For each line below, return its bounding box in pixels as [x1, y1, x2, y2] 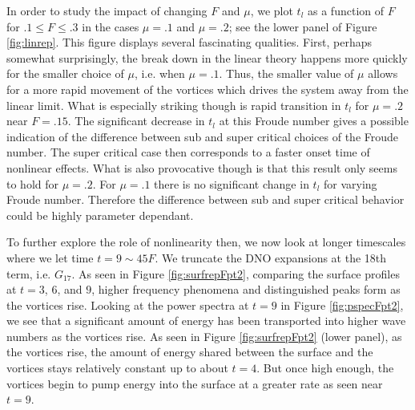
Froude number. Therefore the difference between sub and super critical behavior [6, 191, 405, 208]
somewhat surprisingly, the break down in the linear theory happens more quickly [6, 49, 408, 66]
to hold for [6, 175, 59, 192]
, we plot [250, 2, 293, 18]
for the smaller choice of [6, 65, 124, 82]
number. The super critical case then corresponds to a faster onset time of [6, 144, 370, 160]
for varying [324, 175, 377, 192]
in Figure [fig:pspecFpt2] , [280, 296, 404, 313]
